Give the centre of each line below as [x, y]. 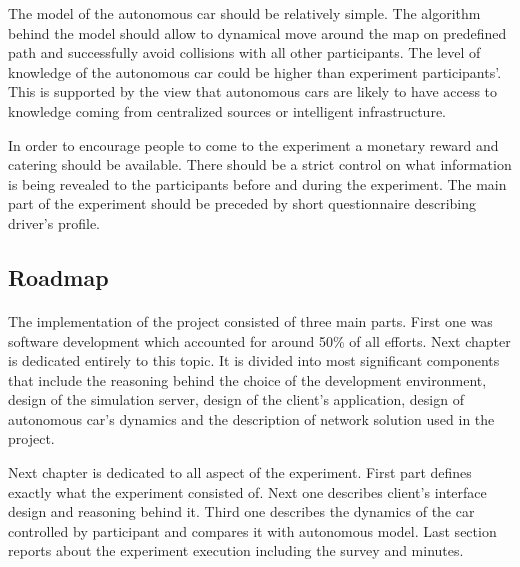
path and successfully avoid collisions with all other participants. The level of [244, 52]
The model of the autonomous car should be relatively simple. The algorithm [244, 13]
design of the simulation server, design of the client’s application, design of [236, 399]
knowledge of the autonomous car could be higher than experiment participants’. [255, 71]
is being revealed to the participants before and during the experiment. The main [257, 183]
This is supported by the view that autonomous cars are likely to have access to [253, 91]
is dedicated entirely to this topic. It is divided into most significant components [254, 360]
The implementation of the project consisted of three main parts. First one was [250, 320]
